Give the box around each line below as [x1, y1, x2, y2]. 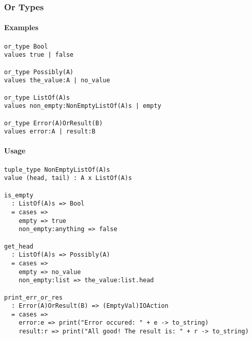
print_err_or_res [4, 293, 63, 301]
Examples [4, 22, 39, 33]
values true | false [4, 51, 74, 59]
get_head [4, 242, 34, 250]
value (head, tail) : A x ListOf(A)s [4, 174, 132, 182]
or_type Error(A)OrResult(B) [4, 119, 103, 127]
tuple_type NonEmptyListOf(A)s [4, 166, 110, 173]
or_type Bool [4, 42, 48, 50]
